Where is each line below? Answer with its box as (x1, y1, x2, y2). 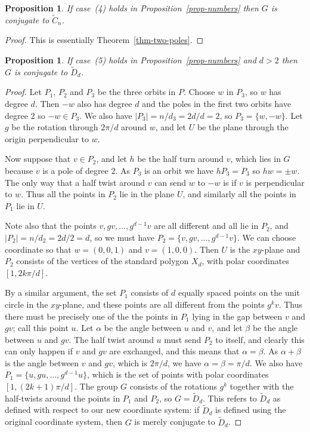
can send (154, 176, 187, 188)
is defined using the (215, 403, 286, 416)
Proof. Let (5, 85, 42, 98)
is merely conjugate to (134, 415, 215, 428)
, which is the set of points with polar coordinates (87, 368, 269, 381)
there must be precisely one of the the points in (5, 310, 178, 322)
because (5, 164, 33, 176)
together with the (230, 380, 294, 393)
